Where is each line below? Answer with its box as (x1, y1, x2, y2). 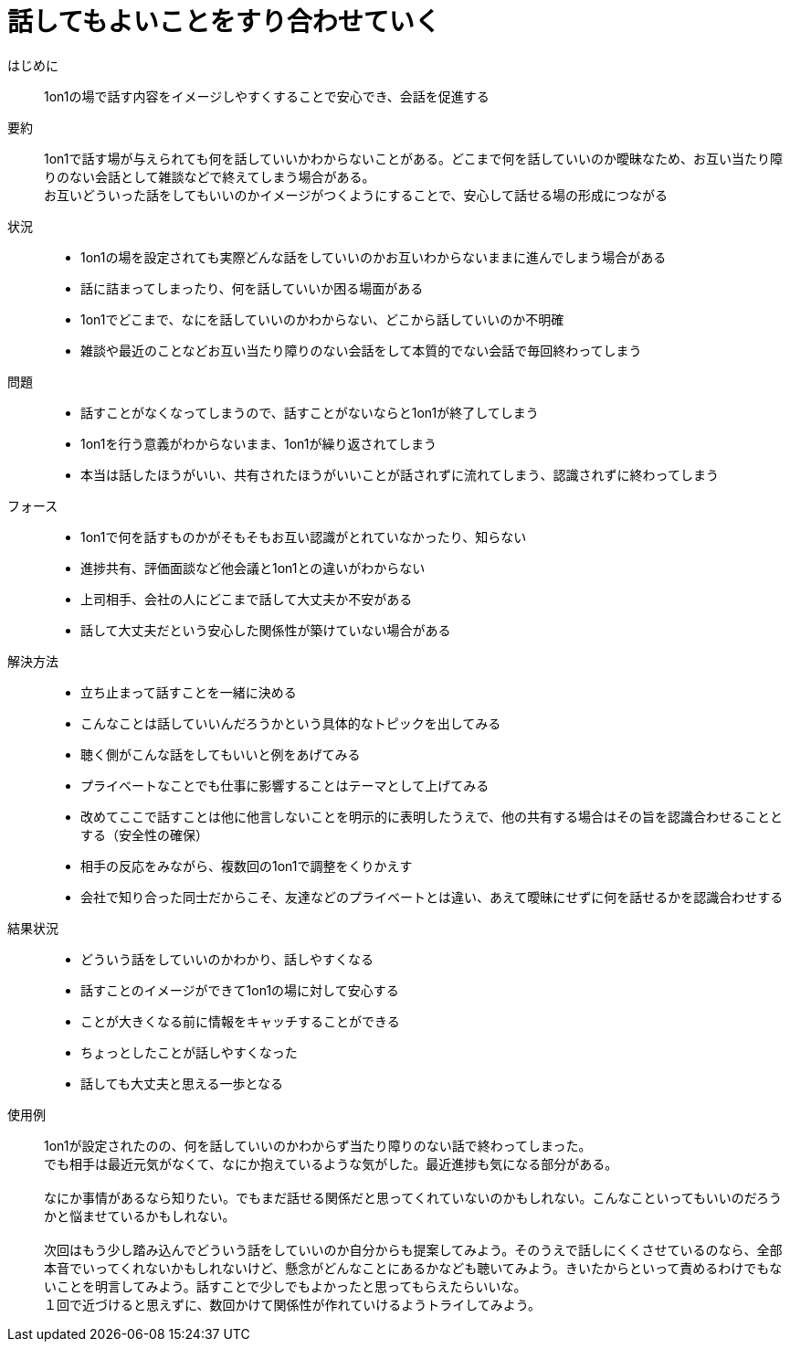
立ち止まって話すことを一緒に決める (80, 684, 297, 700)
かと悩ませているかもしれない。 (44, 1207, 236, 1224)
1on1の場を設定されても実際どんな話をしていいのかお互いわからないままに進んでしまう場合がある (80, 249, 667, 265)
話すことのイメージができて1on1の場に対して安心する (80, 982, 399, 998)
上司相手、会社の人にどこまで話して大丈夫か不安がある (80, 590, 413, 607)
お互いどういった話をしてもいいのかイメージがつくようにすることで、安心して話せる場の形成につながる (44, 186, 669, 203)
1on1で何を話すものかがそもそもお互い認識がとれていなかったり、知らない (80, 528, 527, 545)
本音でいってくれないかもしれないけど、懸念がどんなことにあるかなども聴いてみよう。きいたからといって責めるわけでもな (44, 1259, 783, 1276)
